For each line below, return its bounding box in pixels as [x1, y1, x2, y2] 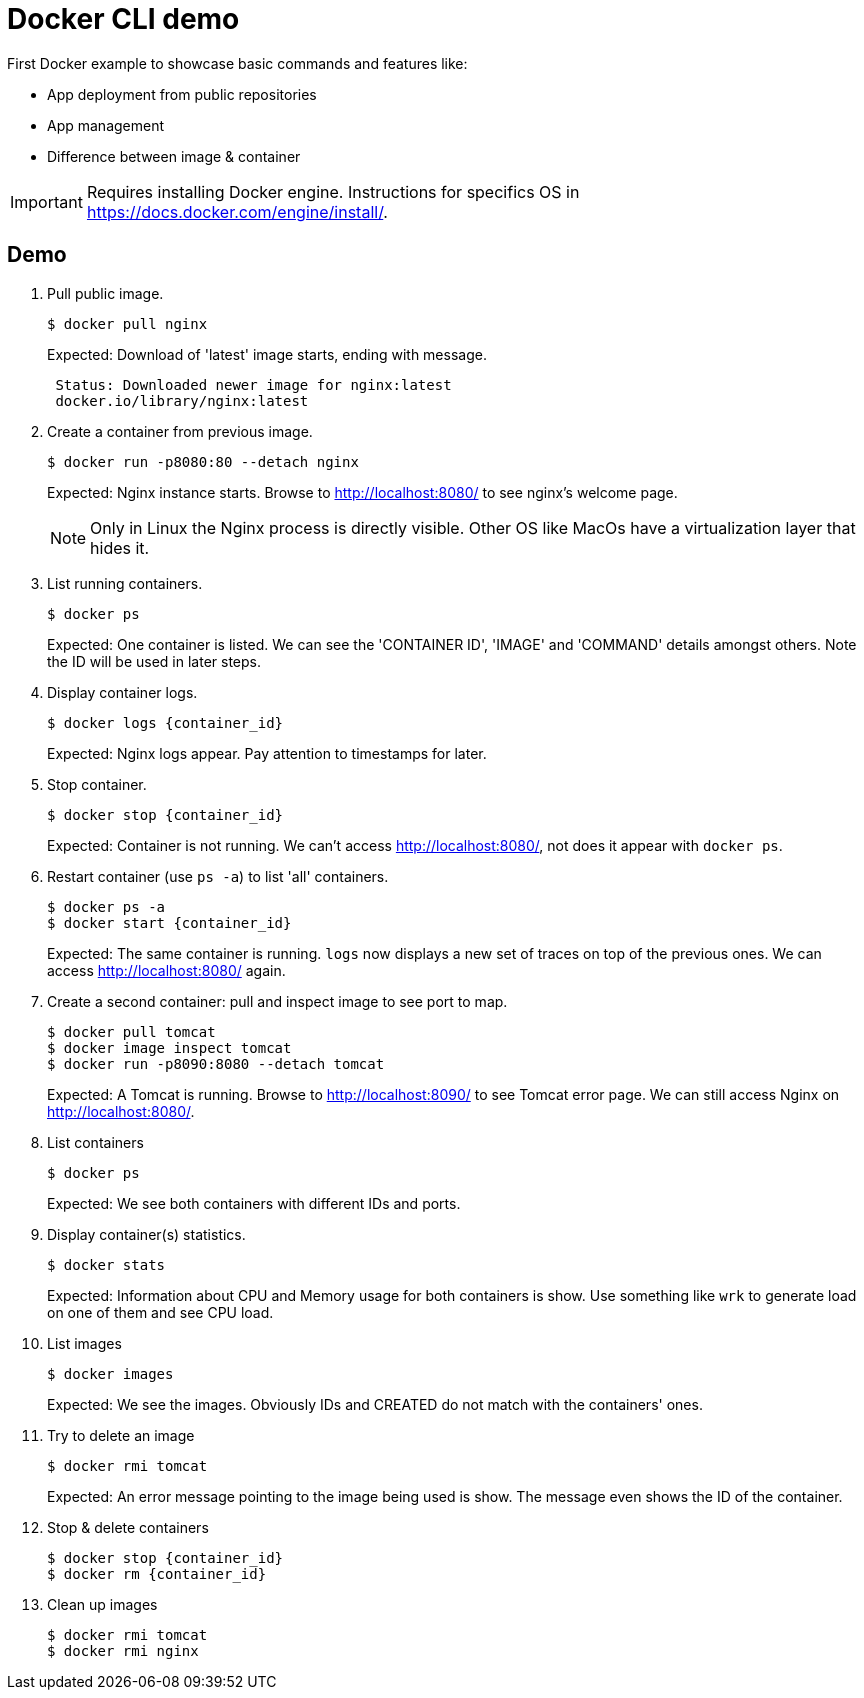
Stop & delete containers [47, 1518, 209, 1536]
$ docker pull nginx [47, 315, 208, 332]
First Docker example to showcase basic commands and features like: [7, 54, 468, 72]
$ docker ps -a [47, 898, 166, 915]
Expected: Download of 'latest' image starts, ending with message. [47, 345, 487, 363]
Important [10, 191, 83, 212]
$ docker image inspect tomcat [47, 1039, 292, 1056]
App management [47, 116, 165, 134]
